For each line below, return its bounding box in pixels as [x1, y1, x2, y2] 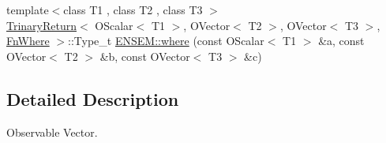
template [6, 2, 49, 17]
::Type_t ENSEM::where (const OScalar [68, 32, 264, 49]
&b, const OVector [99, 47, 190, 64]
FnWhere [6, 32, 50, 49]
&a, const [318, 32, 365, 49]
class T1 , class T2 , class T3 [63, 2, 203, 17]
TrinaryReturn [6, 17, 77, 33]
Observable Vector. [6, 123, 98, 140]
